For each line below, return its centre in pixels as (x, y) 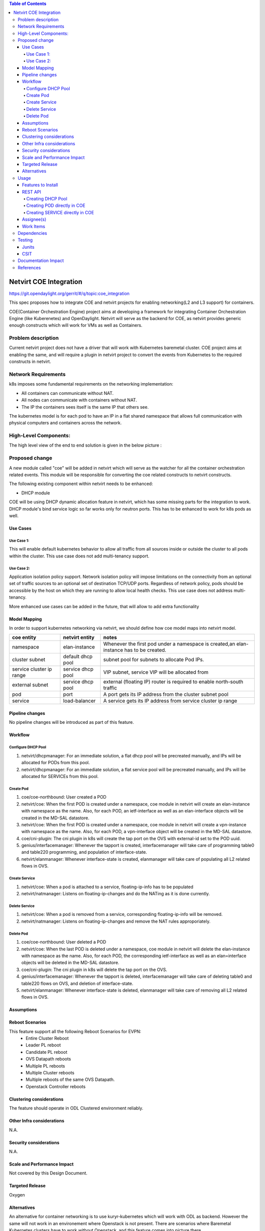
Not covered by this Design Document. (48, 1173)
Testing (25, 240)
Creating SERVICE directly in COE (60, 212)
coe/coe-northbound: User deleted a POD (64, 942)
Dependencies (33, 233)
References (29, 267)
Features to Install (40, 185)
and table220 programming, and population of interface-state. (84, 852)
